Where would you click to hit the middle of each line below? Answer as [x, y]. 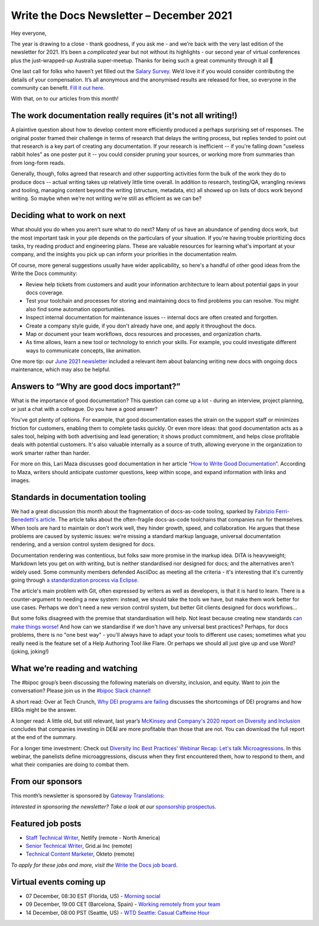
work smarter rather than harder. [51, 453]
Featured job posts [46, 823]
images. [21, 480]
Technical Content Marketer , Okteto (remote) [80, 854]
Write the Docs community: [44, 273]
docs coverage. [45, 292]
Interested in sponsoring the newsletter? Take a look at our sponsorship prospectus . [114, 807]
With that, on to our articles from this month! [65, 99]
